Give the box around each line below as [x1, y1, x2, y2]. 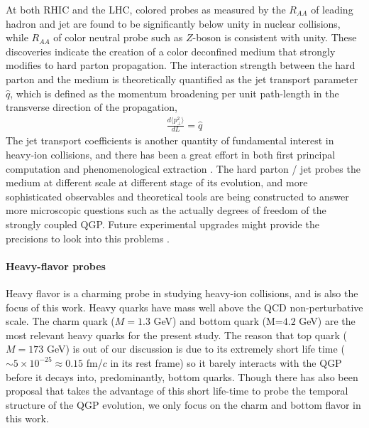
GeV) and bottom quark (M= [153, 314, 283, 328]
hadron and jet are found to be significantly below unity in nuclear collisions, [6, 16, 341, 31]
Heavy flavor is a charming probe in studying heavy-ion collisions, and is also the [6, 285, 358, 300]
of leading [311, 2, 353, 16]
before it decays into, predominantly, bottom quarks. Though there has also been [6, 369, 358, 384]
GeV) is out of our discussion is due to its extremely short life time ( [46, 341, 345, 356]
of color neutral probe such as [53, 30, 183, 45]
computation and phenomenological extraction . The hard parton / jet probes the [6, 161, 360, 176]
